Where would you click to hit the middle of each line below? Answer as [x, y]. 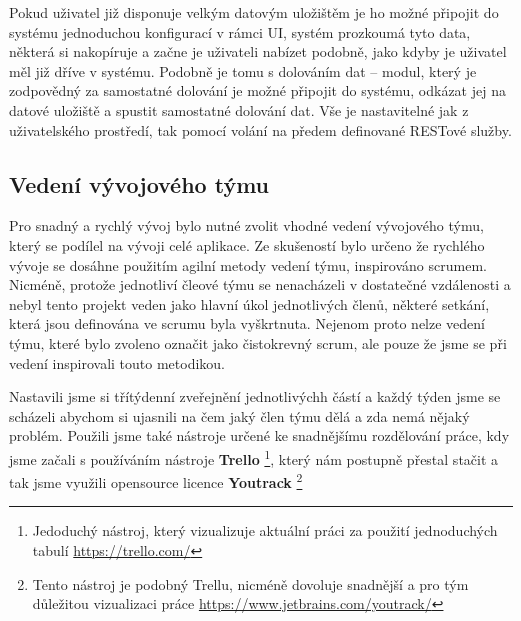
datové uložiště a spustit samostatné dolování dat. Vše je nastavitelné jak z [239, 109]
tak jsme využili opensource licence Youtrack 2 [156, 480]
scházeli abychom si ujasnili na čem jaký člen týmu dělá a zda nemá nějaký [239, 415]
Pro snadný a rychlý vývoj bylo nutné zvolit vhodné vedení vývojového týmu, [246, 225]
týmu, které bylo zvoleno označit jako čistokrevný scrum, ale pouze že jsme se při [258, 342]
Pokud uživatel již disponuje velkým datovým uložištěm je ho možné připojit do [254, 12]
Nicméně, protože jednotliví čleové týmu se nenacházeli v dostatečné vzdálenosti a [260, 284]
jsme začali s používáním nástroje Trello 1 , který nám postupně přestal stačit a [254, 457]
